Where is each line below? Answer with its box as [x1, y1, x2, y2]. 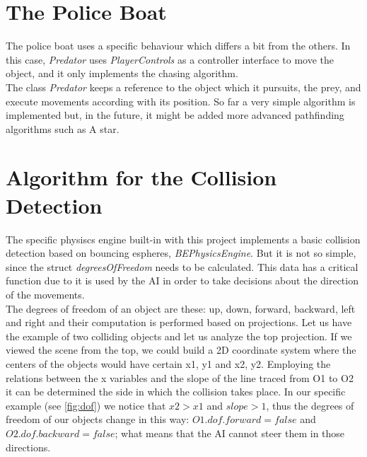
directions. [6, 439, 51, 454]
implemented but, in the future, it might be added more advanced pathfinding [6, 108, 344, 122]
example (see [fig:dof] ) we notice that [6, 398, 166, 412]
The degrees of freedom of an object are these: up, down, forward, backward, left [6, 301, 356, 316]
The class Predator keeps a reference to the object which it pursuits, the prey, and [6, 79, 361, 94]
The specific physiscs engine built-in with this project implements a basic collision [6, 231, 361, 246]
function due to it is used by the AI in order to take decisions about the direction [6, 273, 359, 288]
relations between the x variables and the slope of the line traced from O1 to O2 [6, 370, 354, 385]
